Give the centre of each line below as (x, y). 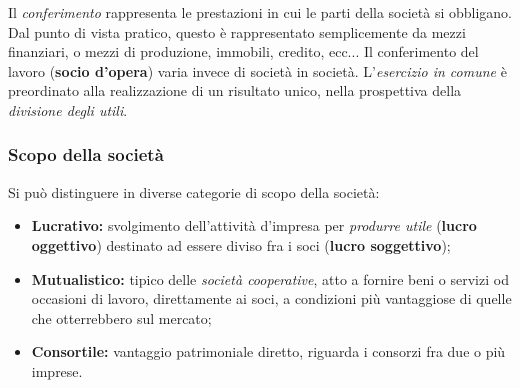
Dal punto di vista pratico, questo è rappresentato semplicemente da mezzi (237, 31)
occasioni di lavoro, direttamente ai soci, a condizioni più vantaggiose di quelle (271, 298)
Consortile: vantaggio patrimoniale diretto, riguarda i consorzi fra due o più (268, 351)
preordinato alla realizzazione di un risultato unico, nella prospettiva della (235, 90)
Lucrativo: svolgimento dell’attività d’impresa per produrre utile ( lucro (254, 225)
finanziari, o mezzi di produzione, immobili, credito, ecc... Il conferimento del (243, 51)
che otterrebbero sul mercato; (121, 317)
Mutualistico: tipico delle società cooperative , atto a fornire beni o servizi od (270, 278)
